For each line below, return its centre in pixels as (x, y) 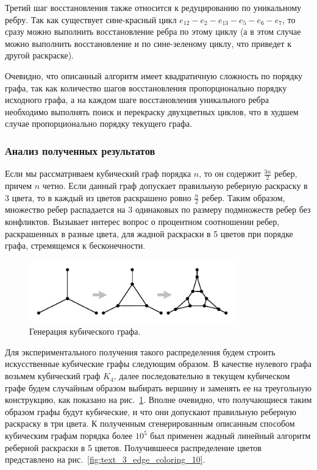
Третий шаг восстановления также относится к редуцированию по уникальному (153, 7)
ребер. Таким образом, (244, 197)
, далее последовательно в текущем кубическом (202, 376)
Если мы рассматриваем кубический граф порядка (98, 173)
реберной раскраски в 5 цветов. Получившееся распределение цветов (133, 447)
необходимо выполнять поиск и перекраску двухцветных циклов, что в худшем (152, 111)
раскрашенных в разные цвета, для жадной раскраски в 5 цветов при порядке (149, 233)
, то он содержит (230, 173)
